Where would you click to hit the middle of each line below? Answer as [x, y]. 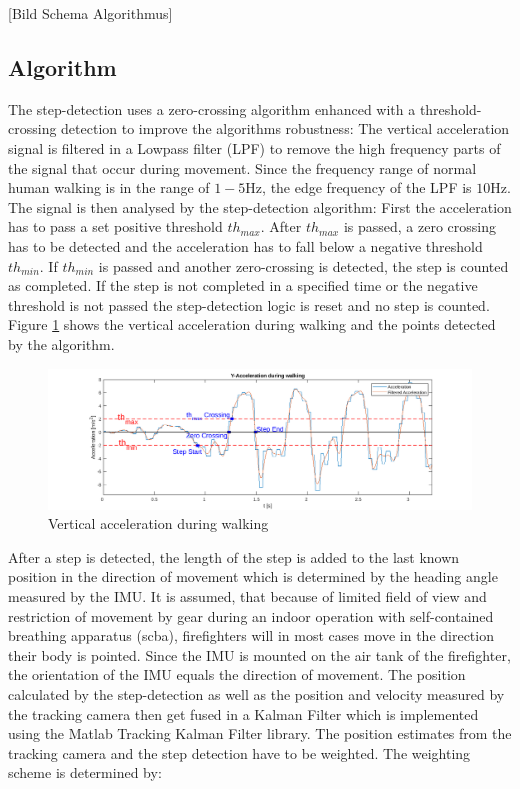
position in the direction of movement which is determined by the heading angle [253, 576]
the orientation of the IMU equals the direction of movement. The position [237, 674]
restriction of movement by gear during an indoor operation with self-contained [251, 615]
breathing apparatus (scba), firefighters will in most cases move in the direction [251, 635]
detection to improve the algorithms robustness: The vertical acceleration [285, 128]
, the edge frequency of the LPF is [367, 187]
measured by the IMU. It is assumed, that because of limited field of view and [247, 596]
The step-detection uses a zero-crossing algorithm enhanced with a [212, 108]
